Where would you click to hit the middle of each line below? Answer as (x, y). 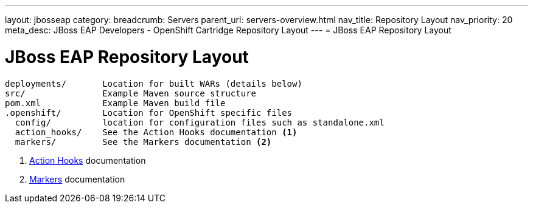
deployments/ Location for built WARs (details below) (154, 83)
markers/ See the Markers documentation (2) (143, 142)
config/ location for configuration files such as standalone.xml (200, 122)
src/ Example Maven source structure (131, 93)
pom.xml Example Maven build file (115, 103)
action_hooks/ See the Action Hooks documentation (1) (156, 132)
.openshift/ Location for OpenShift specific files (149, 112)
